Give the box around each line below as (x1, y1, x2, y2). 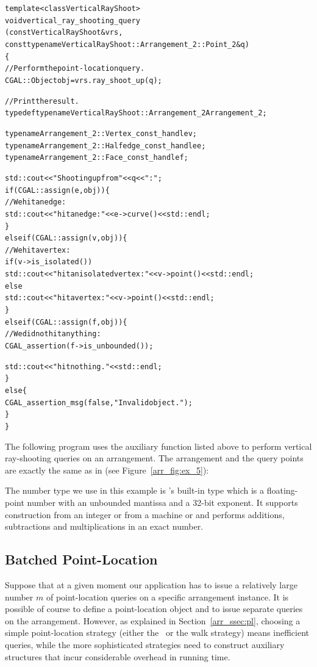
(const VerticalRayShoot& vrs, (5, 28, 123, 37)
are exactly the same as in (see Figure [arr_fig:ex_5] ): (5, 463, 209, 476)
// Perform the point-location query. (5, 64, 145, 73)
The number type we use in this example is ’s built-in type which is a (5, 484, 265, 497)
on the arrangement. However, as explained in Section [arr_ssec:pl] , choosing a (5, 614, 301, 627)
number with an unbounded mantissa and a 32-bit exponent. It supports (27, 496, 298, 509)
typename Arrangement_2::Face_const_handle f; (5, 153, 188, 162)
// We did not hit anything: (5, 330, 101, 339)
